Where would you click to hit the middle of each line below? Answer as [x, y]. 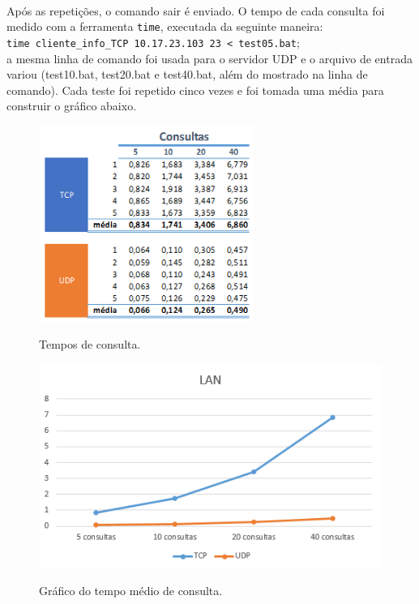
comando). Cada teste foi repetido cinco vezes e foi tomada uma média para [195, 90]
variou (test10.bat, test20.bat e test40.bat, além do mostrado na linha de [187, 74]
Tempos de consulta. [90, 344]
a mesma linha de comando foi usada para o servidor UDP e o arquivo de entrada [209, 58]
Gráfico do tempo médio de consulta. [131, 590]
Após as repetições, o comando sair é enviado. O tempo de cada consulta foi [196, 10]
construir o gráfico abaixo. [72, 106]
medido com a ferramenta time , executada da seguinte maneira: [165, 26]
